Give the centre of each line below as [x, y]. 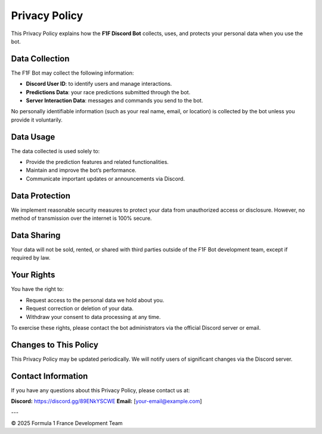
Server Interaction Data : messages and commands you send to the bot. [114, 101]
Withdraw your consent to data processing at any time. [93, 317]
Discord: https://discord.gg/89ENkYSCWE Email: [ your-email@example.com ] [106, 401]
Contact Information [49, 376]
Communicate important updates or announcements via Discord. [105, 178]
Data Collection [40, 59]
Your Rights [33, 275]
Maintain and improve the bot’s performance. [81, 170]
